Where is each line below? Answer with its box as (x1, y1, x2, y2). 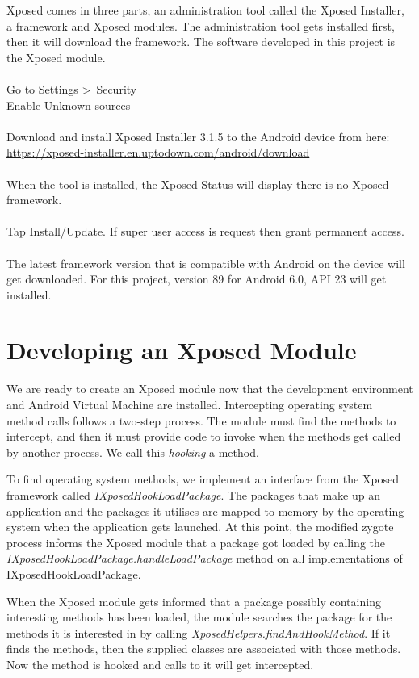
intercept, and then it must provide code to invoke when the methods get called (6, 428, 401, 445)
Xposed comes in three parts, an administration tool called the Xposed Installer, (6, 2, 404, 18)
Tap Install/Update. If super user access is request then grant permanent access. (6, 223, 404, 240)
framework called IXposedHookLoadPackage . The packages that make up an (6, 486, 381, 503)
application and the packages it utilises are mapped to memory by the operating (6, 502, 404, 519)
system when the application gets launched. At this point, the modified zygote (6, 518, 394, 535)
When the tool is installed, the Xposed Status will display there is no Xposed (6, 175, 389, 192)
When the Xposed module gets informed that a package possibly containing (6, 592, 381, 609)
